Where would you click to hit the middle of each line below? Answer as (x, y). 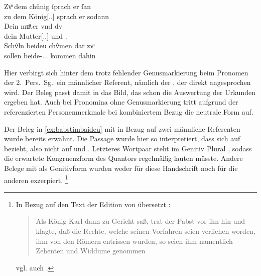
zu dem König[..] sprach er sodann (57, 16)
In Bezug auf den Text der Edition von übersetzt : (93, 204)
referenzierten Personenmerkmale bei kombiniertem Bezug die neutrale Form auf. (129, 111)
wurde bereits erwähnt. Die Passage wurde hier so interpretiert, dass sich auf (122, 139)
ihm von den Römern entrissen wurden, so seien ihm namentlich (134, 241)
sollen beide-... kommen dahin (50, 55)
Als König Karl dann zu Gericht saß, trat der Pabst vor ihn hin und (141, 221)
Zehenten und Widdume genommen (91, 251)
